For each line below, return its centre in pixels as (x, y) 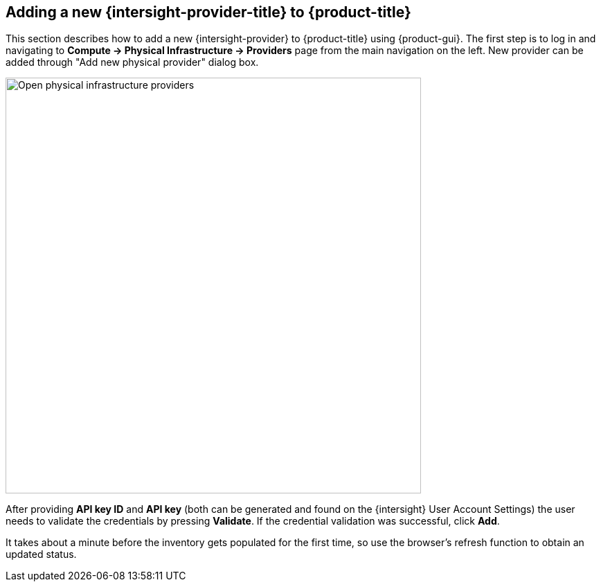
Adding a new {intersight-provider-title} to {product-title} (208, 12)
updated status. (41, 554)
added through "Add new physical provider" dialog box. (132, 62)
